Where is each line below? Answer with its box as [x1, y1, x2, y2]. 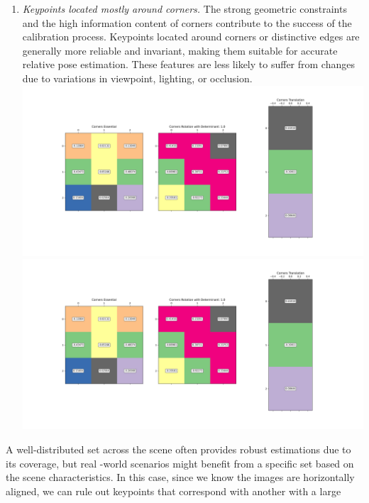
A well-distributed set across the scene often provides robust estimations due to [6, 441, 351, 456]
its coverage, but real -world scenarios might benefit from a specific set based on [6, 455, 354, 470]
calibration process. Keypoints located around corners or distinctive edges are [22, 29, 360, 44]
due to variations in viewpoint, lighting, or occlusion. [22, 70, 253, 85]
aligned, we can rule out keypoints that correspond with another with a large [6, 483, 341, 498]
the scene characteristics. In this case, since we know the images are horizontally [6, 470, 355, 485]
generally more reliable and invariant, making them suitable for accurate [22, 43, 338, 57]
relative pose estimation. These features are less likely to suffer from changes [22, 57, 355, 72]
